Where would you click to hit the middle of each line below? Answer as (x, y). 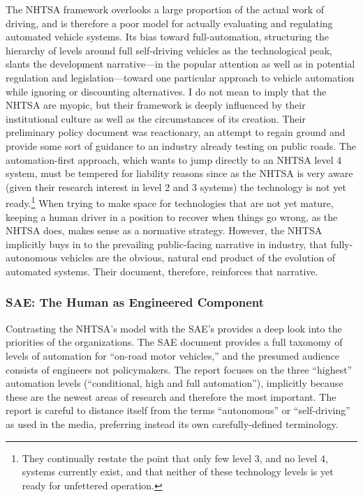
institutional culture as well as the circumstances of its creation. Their (156, 118)
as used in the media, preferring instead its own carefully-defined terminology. (172, 423)
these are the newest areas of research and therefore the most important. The (171, 396)
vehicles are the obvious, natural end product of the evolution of (198, 258)
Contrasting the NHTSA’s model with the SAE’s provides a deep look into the (174, 328)
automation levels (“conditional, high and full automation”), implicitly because (175, 383)
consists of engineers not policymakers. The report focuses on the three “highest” (179, 369)
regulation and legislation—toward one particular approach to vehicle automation (180, 77)
